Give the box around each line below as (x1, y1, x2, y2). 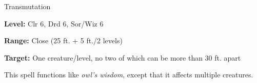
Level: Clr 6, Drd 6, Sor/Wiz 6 (4, 18, 104, 29)
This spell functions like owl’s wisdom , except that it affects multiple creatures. (4, 69, 253, 80)
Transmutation (4, 1, 51, 11)
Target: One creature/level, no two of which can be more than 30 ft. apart (4, 52, 241, 63)
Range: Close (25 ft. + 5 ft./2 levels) (4, 35, 123, 46)
